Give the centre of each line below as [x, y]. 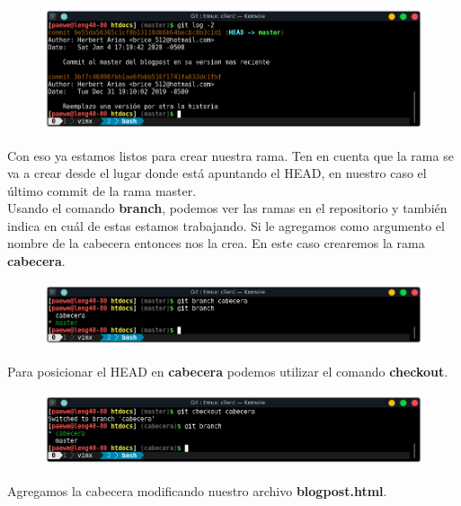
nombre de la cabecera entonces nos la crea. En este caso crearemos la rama [216, 243]
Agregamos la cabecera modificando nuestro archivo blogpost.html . [197, 490]
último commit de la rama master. [102, 190]
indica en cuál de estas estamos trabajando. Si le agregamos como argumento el [226, 225]
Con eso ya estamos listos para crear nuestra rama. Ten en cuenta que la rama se [230, 155]
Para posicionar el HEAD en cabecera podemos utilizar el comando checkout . [228, 371]
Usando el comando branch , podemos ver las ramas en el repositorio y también [227, 208]
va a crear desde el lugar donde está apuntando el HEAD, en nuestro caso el [217, 173]
